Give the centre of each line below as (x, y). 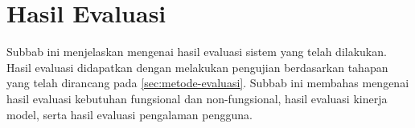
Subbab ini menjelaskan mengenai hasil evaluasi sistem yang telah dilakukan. (197, 52)
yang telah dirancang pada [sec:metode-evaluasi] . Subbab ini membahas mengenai (208, 83)
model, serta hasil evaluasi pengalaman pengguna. (129, 114)
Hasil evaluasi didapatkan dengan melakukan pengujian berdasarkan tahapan (197, 67)
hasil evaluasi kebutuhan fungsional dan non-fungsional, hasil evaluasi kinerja (197, 98)
